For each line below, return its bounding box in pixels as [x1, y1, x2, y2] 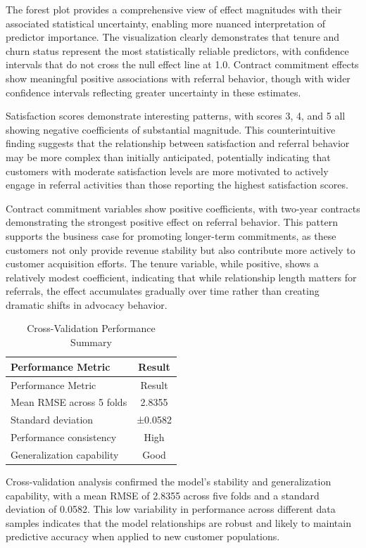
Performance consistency [11, 430, 117, 445]
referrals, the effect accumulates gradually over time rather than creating [6, 283, 320, 298]
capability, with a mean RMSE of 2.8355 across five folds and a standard [6, 488, 320, 502]
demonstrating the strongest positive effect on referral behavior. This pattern [6, 215, 338, 229]
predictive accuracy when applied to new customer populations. [6, 529, 280, 544]
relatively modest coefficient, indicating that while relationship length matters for [6, 269, 357, 284]
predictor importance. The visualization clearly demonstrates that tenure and [6, 30, 340, 44]
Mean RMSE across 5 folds [11, 395, 127, 409]
